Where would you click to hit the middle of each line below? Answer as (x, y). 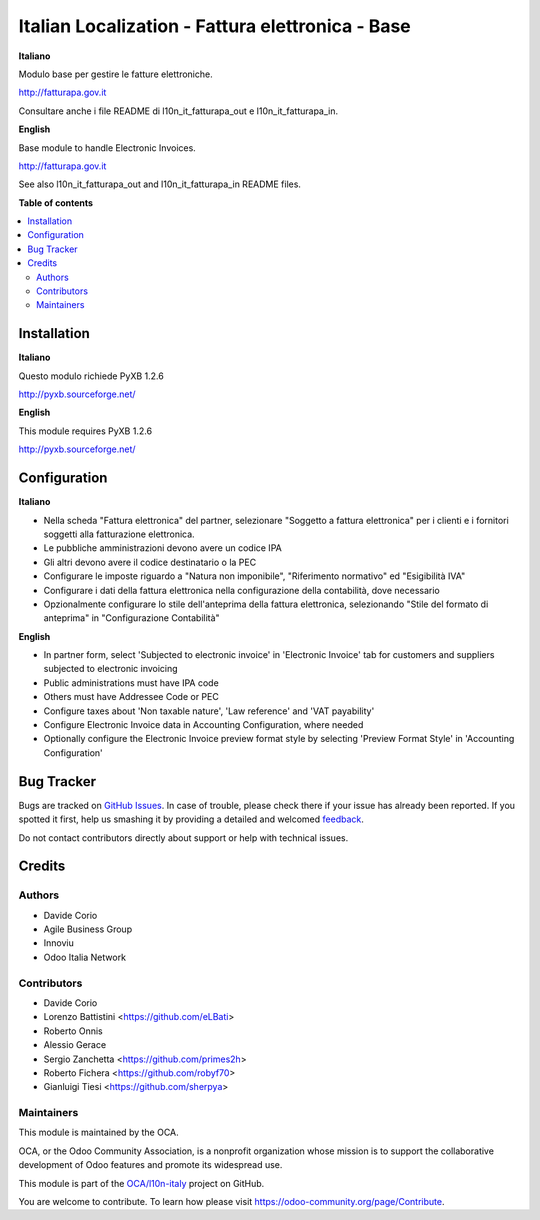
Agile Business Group (88, 929)
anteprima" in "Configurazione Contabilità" (131, 618)
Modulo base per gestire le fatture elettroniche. (116, 74)
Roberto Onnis (73, 1031)
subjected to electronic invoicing (111, 669)
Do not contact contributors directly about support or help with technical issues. (183, 837)
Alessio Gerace (75, 1045)
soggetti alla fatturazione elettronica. (119, 534)
